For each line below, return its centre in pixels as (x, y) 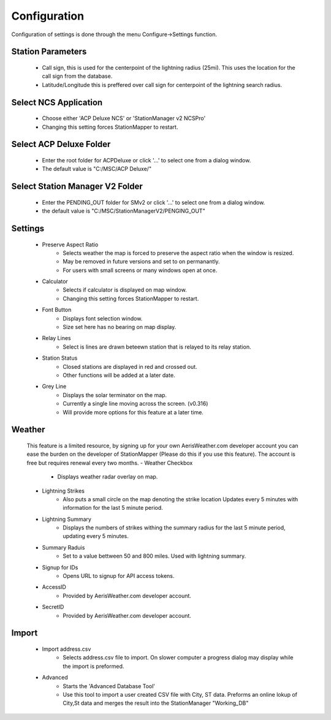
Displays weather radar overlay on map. (108, 477)
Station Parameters (49, 52)
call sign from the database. (77, 76)
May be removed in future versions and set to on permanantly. (141, 262)
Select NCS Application (57, 102)
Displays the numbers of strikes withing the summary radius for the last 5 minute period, (174, 528)
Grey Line (54, 387)
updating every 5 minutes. (96, 536)
